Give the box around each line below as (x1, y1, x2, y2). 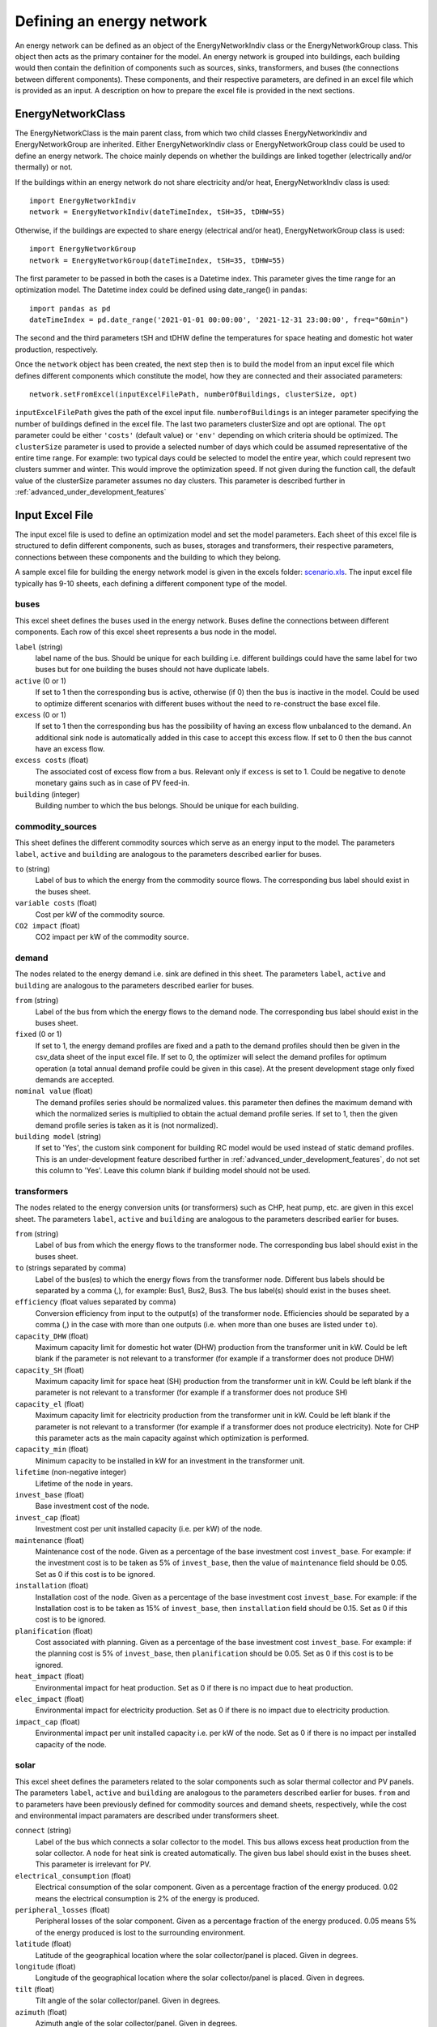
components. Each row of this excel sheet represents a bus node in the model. (15, 627, 277, 636)
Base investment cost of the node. (35, 1501, 150, 1511)
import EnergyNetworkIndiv (29, 195, 137, 205)
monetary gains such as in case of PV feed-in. (35, 778, 190, 788)
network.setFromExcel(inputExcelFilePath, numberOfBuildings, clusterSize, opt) (29, 390, 359, 399)
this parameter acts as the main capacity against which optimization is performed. (35, 1433, 309, 1443)
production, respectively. (15, 345, 99, 354)
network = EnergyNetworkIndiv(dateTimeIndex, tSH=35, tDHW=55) (29, 208, 286, 216)
